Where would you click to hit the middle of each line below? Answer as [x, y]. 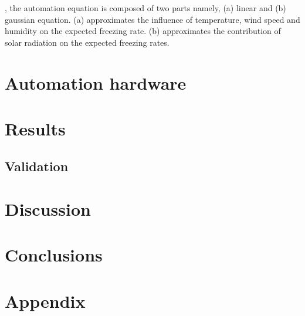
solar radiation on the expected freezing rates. [87, 42]
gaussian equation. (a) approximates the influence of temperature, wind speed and [152, 19]
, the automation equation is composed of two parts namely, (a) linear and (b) [145, 8]
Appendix [45, 300]
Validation [37, 166]
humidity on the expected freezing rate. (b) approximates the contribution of [143, 31]
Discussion [48, 209]
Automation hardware [96, 82]
